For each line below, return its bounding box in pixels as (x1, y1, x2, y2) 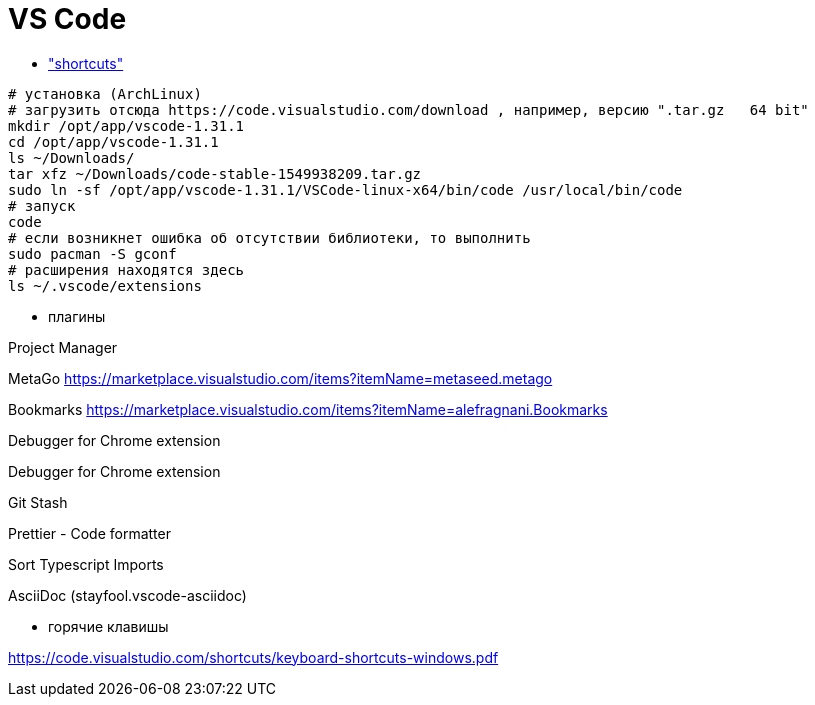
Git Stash (8, 493, 68, 511)
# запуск (8, 197, 76, 214)
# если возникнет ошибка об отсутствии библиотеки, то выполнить (8, 229, 531, 246)
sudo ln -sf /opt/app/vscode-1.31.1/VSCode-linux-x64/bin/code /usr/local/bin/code (8, 181, 683, 198)
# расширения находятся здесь (8, 261, 245, 278)
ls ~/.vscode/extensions (8, 277, 202, 294)
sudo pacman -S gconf (8, 245, 177, 262)
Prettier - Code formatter (8, 524, 171, 542)
